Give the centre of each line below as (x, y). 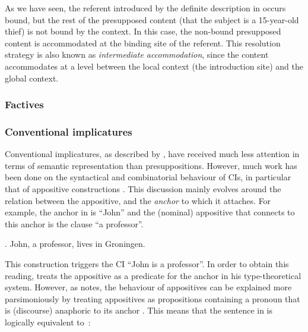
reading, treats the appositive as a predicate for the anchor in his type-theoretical (153, 275)
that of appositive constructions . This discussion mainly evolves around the (143, 189)
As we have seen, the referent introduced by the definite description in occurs (145, 8)
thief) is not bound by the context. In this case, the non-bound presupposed (143, 31)
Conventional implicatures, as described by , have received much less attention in (152, 154)
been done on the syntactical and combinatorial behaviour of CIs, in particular (148, 177)
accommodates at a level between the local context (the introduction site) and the (154, 66)
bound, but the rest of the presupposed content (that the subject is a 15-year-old (152, 19)
